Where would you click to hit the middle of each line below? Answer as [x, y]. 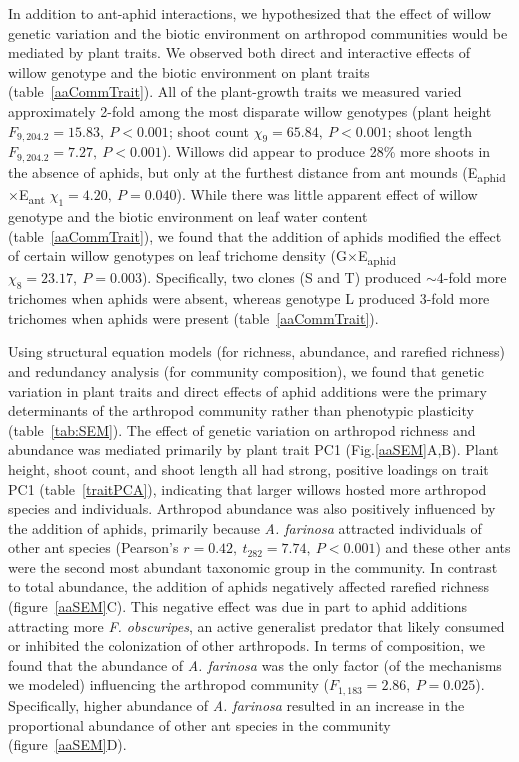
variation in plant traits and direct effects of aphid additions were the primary [247, 390]
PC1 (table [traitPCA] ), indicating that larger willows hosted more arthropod [247, 488]
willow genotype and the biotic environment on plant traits [189, 71]
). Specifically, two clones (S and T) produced [281, 277]
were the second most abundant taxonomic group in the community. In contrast [253, 566]
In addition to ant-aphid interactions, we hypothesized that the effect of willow [250, 13]
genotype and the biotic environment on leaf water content [188, 216]
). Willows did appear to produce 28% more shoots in [326, 151]
